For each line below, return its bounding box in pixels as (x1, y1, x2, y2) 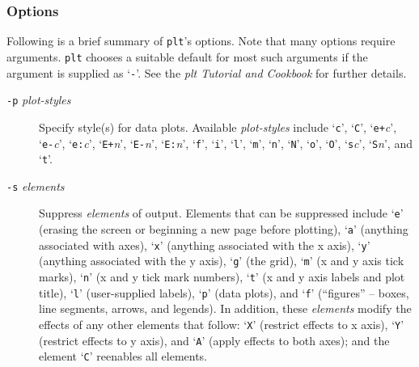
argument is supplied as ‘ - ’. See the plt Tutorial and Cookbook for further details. (6, 64, 407, 81)
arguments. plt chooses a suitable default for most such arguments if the (6, 48, 368, 65)
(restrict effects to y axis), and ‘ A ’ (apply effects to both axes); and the (39, 331, 390, 348)
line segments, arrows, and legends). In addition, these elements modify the (39, 300, 412, 317)
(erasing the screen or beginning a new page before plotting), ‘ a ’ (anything (39, 221, 408, 238)
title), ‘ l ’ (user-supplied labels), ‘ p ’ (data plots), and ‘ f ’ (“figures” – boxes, (39, 284, 409, 301)
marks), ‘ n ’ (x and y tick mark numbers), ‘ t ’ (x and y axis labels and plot (39, 268, 405, 285)
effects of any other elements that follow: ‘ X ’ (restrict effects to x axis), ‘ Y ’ (39, 316, 404, 332)
